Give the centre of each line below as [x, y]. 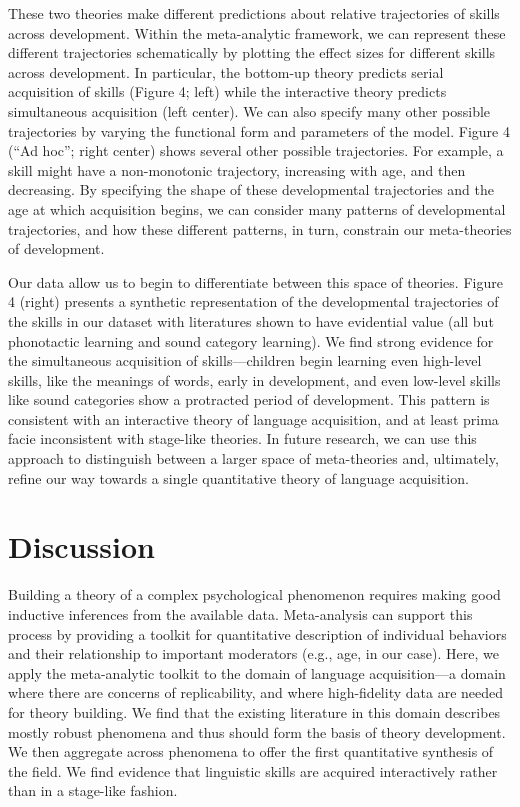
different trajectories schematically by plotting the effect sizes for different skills [252, 52]
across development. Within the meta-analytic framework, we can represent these [257, 32]
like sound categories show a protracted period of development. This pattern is [249, 399]
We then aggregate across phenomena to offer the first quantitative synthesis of [251, 751]
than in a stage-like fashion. [93, 790]
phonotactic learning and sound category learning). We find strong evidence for [251, 340]
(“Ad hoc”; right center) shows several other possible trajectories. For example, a [256, 150]
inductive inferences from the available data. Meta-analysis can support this [240, 613]
